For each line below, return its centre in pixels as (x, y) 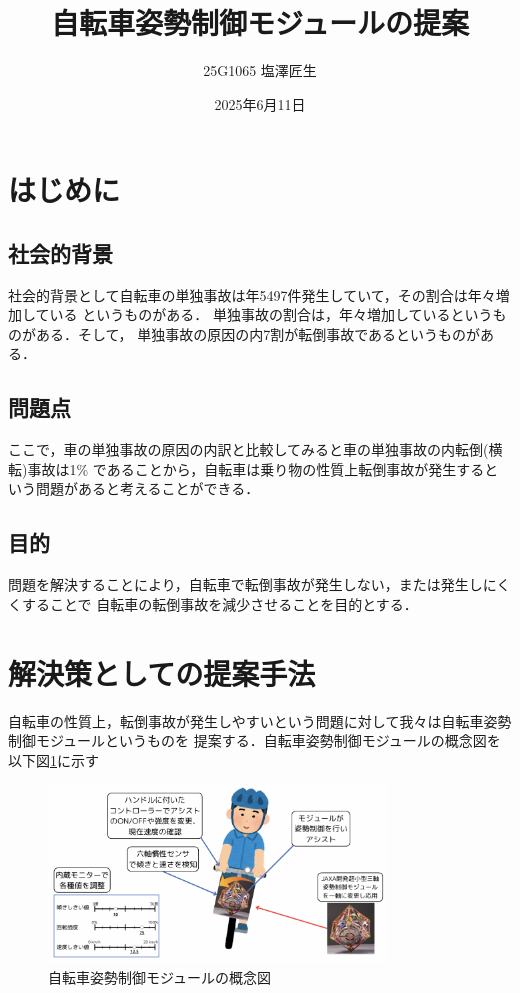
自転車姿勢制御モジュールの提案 (260, 22)
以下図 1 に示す (53, 759)
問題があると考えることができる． (147, 488)
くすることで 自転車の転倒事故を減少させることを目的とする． (213, 603)
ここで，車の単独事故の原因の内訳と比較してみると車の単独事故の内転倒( (248, 449)
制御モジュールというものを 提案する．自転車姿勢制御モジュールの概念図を (254, 740)
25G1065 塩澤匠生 (260, 70)
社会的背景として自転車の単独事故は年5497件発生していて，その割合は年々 (252, 294)
